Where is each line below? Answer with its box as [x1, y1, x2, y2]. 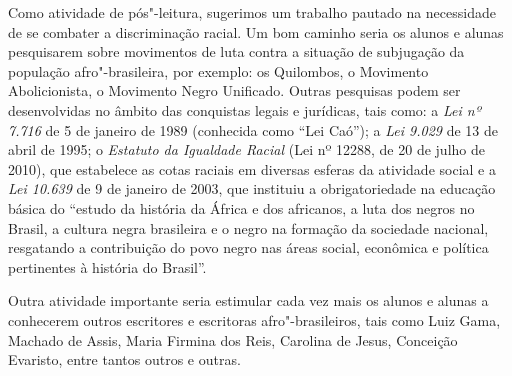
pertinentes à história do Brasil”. [8, 256, 207, 277]
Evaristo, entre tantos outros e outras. [8, 349, 241, 370]
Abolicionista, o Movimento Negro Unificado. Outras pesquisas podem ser [8, 80, 461, 101]
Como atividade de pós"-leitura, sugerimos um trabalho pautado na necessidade [8, 2, 496, 22]
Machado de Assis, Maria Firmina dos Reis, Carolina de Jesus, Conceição [8, 329, 458, 350]
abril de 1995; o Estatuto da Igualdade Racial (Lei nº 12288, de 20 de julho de [8, 139, 485, 160]
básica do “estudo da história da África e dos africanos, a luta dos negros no [8, 197, 475, 218]
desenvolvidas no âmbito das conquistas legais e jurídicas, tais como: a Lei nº [8, 99, 481, 120]
